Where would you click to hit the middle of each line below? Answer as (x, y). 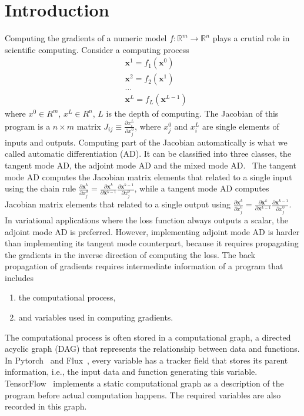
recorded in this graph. (46, 406)
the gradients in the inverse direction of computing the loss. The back (130, 254)
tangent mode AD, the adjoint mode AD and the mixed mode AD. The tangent (151, 165)
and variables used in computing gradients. (96, 317)
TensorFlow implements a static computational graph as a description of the (144, 383)
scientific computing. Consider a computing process (97, 49)
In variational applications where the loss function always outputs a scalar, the (147, 219)
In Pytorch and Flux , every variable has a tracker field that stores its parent (146, 360)
